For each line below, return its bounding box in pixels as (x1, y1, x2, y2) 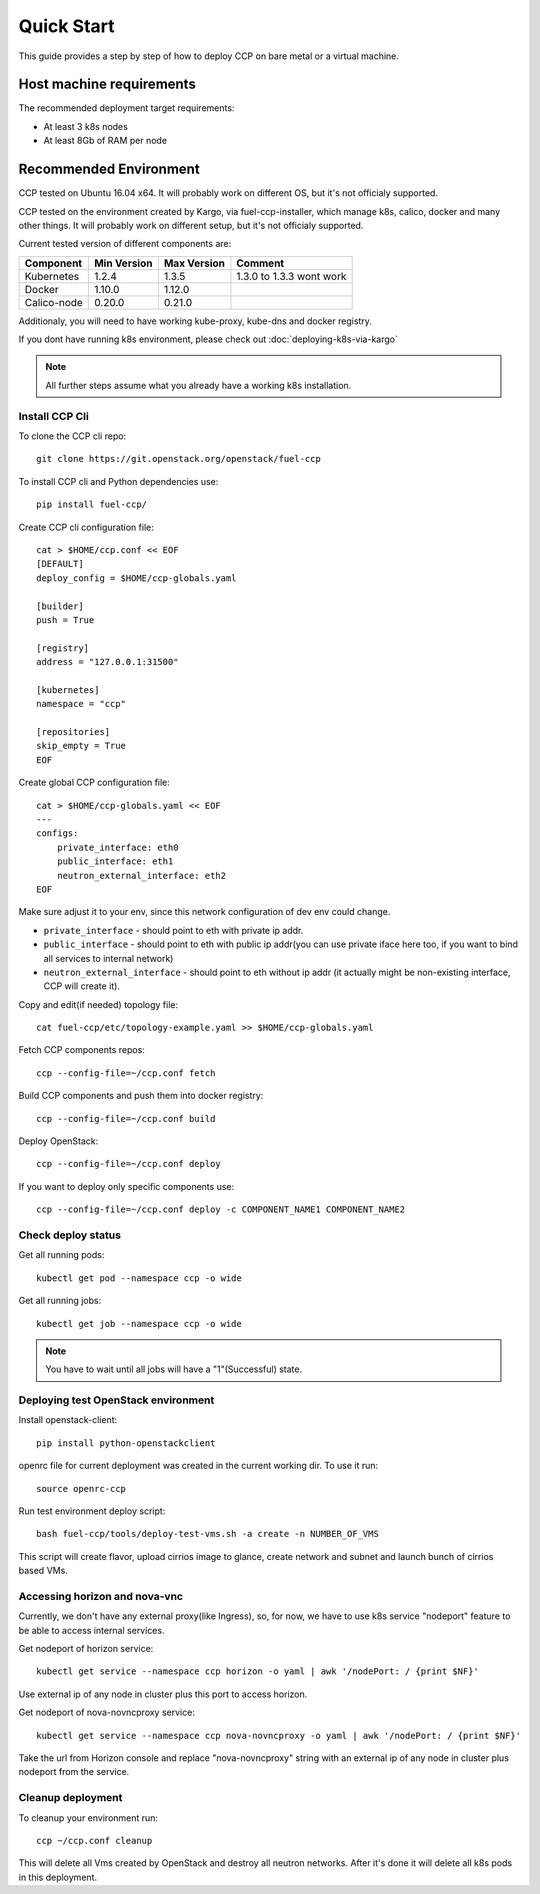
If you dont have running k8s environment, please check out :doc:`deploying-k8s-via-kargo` (18, 333, 399, 345)
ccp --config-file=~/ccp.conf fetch (36, 1067, 216, 1079)
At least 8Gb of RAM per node (43, 135, 168, 147)
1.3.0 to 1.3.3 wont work (236, 269, 347, 283)
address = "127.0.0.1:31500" (36, 656, 179, 668)
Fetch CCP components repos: (18, 1044, 145, 1056)
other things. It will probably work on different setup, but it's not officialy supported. (18, 219, 364, 231)
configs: (36, 828, 79, 839)
